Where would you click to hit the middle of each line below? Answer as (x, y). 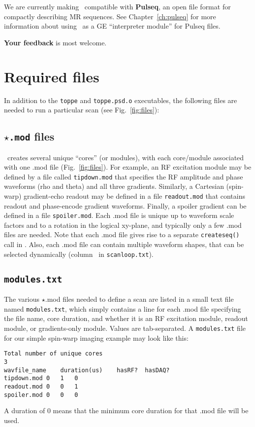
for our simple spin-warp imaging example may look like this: (96, 338)
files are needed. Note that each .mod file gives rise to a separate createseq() (122, 234)
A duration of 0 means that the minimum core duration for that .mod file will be (126, 410)
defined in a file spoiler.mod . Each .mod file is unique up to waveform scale (119, 215)
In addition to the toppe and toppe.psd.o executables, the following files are (121, 100)
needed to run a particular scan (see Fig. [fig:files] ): (82, 110)
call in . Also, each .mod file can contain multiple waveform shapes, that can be (124, 244)
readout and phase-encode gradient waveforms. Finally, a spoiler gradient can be (125, 205)
